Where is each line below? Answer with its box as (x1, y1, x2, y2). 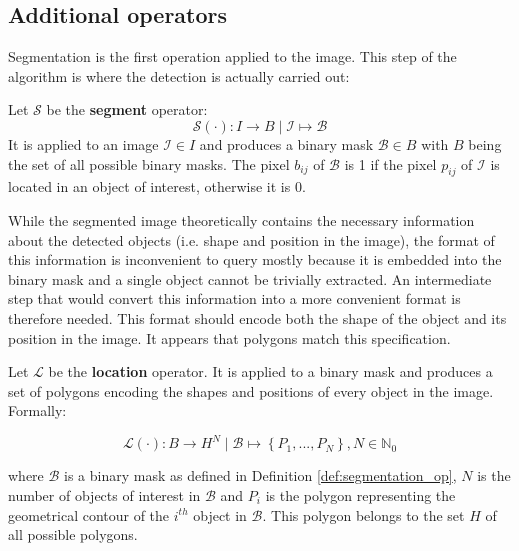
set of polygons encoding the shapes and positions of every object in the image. (8, 380, 494, 401)
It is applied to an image (8, 133, 159, 154)
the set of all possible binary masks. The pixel (8, 153, 290, 174)
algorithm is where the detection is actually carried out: (8, 65, 350, 86)
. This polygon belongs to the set (262, 504, 465, 525)
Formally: (8, 400, 67, 421)
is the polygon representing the (265, 485, 456, 505)
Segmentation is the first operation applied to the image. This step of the (8, 46, 457, 67)
